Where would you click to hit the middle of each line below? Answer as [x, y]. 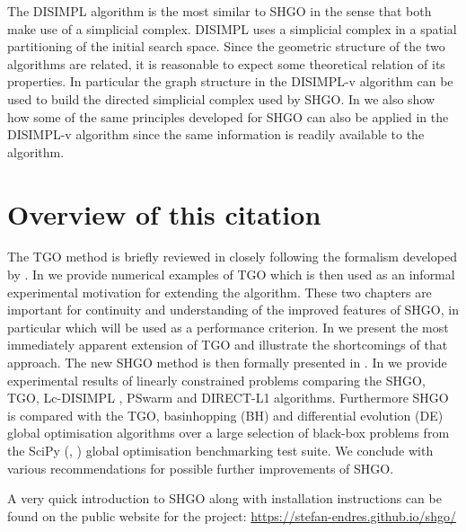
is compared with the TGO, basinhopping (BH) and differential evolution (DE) [225, 415]
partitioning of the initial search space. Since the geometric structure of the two [226, 46]
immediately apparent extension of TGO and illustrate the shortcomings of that [228, 345]
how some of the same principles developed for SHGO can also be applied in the [228, 116]
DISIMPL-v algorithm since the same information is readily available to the [216, 134]
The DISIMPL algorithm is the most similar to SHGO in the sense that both [220, 11]
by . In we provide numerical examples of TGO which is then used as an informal [231, 275]
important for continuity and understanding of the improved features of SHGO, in [233, 310]
